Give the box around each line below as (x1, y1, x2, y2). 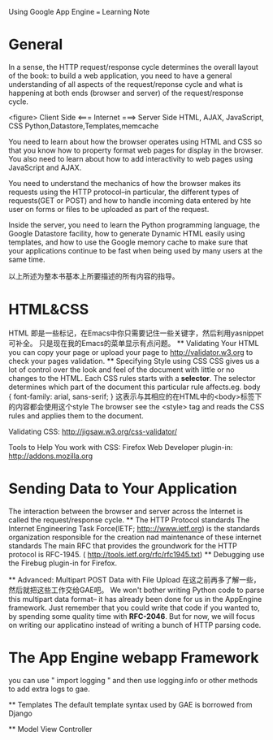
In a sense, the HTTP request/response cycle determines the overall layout (8, 62, 258, 71)
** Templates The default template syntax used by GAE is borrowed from (8, 699, 253, 709)
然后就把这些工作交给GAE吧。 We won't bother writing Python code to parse (8, 585, 265, 595)
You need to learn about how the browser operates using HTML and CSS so (8, 136, 262, 146)
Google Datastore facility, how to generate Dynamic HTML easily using (8, 228, 245, 238)
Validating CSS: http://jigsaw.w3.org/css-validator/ (8, 426, 177, 436)
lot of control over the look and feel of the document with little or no (8, 365, 236, 374)
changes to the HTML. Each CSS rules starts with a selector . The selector (8, 373, 256, 383)
